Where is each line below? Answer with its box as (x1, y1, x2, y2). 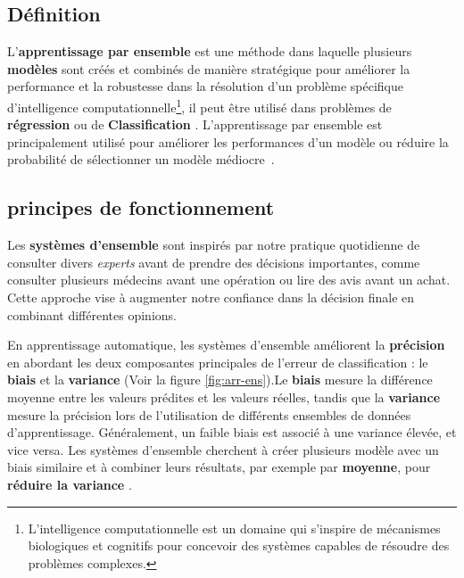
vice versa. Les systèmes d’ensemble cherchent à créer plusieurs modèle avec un (7, 440, 439, 458)
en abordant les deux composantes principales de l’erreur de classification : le (7, 352, 428, 371)
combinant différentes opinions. (7, 305, 177, 324)
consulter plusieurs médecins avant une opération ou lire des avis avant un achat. (7, 270, 451, 289)
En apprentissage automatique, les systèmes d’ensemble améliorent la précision (7, 335, 445, 354)
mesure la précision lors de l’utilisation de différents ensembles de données (7, 405, 411, 424)
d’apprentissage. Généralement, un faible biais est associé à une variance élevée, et (7, 423, 457, 442)
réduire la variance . (7, 475, 132, 493)
